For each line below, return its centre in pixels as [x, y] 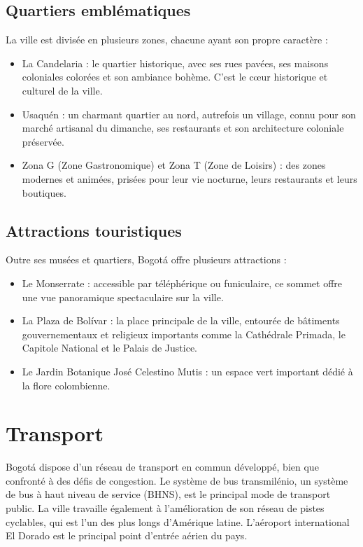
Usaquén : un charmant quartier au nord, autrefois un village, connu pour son [189, 114]
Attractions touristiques [94, 230]
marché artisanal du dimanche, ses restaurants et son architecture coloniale [183, 128]
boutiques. [44, 192]
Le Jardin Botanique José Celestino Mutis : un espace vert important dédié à [187, 371]
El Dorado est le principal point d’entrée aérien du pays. [127, 535]
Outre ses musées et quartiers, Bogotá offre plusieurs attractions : [146, 259]
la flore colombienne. [66, 385]
